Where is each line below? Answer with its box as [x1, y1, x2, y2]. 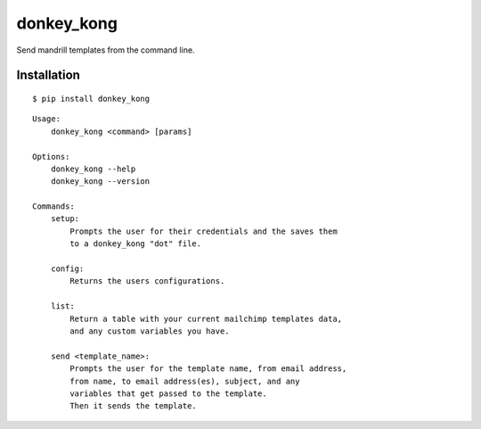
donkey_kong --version [50, 177, 151, 186]
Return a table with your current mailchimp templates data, [69, 313, 343, 324]
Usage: [32, 114, 61, 124]
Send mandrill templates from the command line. [16, 45, 195, 55]
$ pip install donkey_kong [32, 94, 151, 103]
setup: [50, 214, 80, 224]
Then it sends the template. [69, 401, 198, 411]
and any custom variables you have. [69, 326, 231, 336]
